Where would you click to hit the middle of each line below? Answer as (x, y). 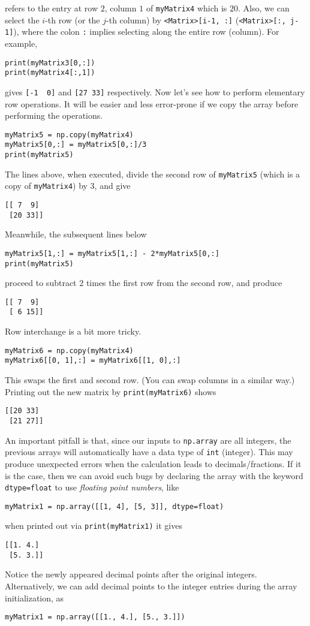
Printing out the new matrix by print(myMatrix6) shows (111, 391)
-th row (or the (73, 19)
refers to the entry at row (51, 8)
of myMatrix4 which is (186, 8)
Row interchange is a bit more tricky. (73, 331)
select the (22, 19)
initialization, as (34, 598)
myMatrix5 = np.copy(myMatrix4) (69, 135)
